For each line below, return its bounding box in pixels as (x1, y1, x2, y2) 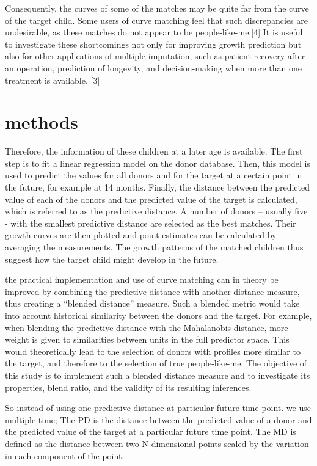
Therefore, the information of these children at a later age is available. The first (5, 145, 303, 158)
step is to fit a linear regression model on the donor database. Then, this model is (5, 156, 311, 169)
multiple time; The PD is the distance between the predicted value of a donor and (5, 413, 312, 426)
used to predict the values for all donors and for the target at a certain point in (5, 169, 302, 181)
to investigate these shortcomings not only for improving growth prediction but (5, 37, 302, 50)
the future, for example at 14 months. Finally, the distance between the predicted (5, 181, 310, 194)
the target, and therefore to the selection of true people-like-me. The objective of (5, 357, 307, 370)
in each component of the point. (5, 449, 125, 462)
